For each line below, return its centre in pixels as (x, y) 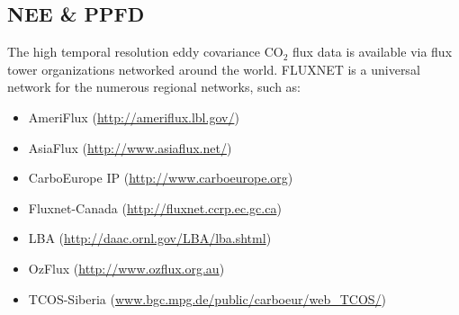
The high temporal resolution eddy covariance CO (145, 52)
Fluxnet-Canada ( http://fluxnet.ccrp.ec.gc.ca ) (155, 207)
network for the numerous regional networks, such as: (154, 87)
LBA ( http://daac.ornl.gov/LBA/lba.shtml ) (150, 238)
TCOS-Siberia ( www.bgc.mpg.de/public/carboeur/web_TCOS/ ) (207, 298)
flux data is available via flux (373, 52)
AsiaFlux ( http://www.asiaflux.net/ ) (130, 147)
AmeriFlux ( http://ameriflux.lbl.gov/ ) (134, 117)
